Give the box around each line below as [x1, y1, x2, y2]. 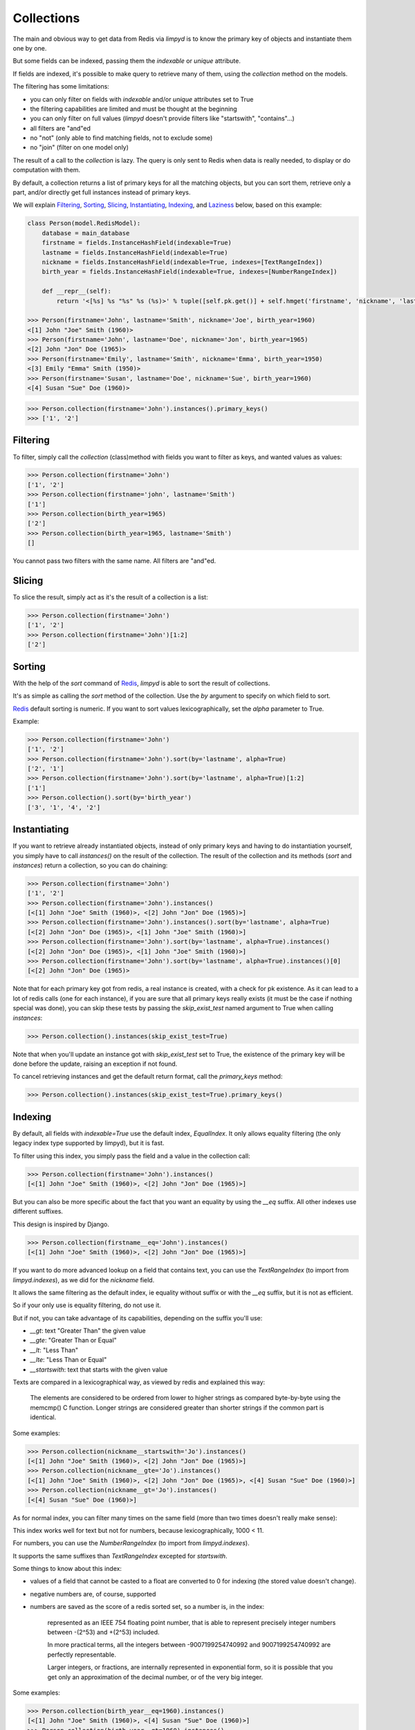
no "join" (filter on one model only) [30, 143, 129, 152]
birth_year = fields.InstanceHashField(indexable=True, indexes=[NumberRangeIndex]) [41, 268, 338, 276]
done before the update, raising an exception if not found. [12, 1059, 178, 1068]
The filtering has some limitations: [12, 82, 110, 91]
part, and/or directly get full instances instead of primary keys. [12, 188, 191, 197]
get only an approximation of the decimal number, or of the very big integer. [47, 1673, 264, 1681]
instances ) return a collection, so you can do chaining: [12, 861, 168, 869]
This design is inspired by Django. [12, 1220, 110, 1228]
